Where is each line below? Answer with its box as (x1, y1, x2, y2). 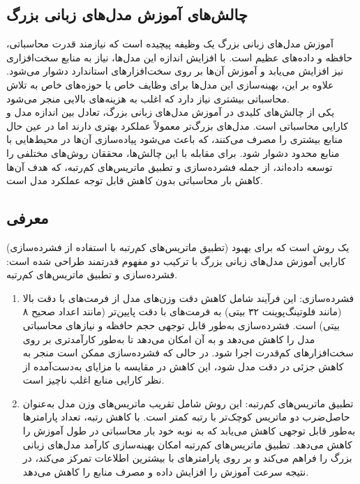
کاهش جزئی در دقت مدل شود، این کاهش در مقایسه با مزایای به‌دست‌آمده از (22, 358, 344, 373)
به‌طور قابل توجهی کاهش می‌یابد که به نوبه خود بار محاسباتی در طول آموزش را (22, 423, 356, 438)
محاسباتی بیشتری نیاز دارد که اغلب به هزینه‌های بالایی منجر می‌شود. (6, 91, 290, 105)
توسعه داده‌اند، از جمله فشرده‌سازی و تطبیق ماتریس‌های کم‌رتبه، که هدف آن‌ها (6, 159, 333, 174)
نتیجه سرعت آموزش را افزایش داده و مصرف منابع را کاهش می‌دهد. (22, 464, 309, 478)
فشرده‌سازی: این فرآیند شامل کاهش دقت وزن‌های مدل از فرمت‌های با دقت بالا (22, 290, 354, 305)
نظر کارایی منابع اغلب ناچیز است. (22, 372, 165, 387)
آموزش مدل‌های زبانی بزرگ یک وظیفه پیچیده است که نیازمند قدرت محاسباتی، (6, 36, 333, 51)
